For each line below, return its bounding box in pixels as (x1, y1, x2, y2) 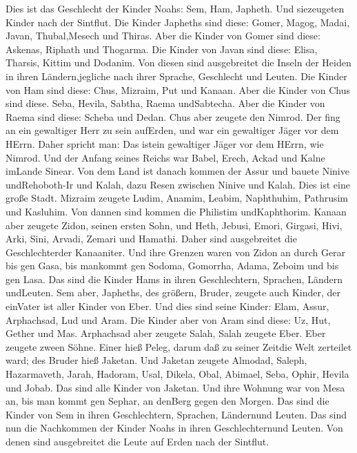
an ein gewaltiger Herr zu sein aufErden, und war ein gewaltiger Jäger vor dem (6, 123, 339, 137)
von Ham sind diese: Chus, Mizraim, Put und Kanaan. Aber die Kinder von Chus (6, 82, 350, 97)
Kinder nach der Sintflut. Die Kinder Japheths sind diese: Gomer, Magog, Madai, (6, 15, 350, 29)
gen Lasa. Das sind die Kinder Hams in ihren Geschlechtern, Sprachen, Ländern (6, 271, 343, 286)
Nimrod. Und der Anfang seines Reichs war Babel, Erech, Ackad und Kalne (6, 150, 325, 164)
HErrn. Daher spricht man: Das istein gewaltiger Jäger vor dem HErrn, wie (6, 136, 324, 151)
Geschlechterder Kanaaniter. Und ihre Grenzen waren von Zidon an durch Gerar (6, 244, 346, 259)
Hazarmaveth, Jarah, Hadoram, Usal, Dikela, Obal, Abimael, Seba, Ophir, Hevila (6, 367, 349, 381)
